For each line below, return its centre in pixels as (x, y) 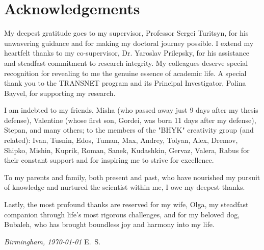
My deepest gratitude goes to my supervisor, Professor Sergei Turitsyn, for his (126, 33)
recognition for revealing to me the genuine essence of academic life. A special (125, 73)
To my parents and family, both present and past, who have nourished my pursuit (132, 177)
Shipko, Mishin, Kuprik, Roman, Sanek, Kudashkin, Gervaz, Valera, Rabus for (127, 150)
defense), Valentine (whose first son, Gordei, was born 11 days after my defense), (130, 120)
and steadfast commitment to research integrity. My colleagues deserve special (126, 62)
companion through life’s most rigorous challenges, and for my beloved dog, (122, 214)
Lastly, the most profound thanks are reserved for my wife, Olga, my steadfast (126, 204)
